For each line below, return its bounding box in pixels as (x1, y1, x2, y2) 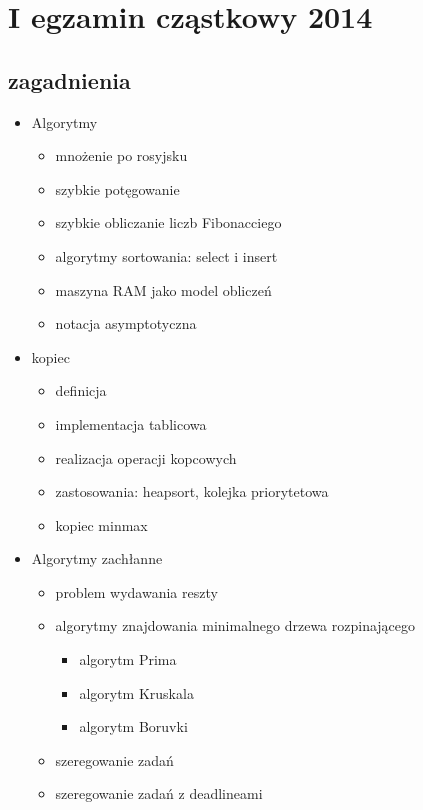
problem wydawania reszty (55, 581, 218, 602)
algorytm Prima (79, 649, 177, 670)
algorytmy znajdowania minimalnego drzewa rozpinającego (55, 615, 416, 636)
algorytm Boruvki (79, 716, 188, 737)
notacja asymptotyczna (55, 313, 197, 334)
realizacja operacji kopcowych (55, 447, 237, 468)
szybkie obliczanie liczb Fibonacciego (55, 212, 282, 233)
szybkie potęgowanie (55, 178, 180, 199)
